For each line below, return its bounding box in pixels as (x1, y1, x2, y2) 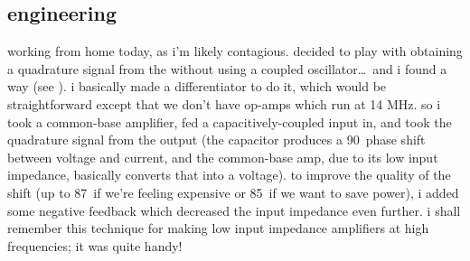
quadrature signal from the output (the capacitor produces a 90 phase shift (7, 130, 426, 149)
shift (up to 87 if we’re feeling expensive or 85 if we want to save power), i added (7, 182, 459, 201)
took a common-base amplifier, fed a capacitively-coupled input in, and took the (7, 112, 452, 131)
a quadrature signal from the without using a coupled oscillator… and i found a (7, 59, 447, 78)
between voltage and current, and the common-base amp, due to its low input (7, 147, 438, 166)
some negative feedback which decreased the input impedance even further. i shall (7, 200, 461, 219)
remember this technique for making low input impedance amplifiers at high (7, 219, 429, 238)
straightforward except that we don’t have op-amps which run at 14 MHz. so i (7, 94, 441, 113)
